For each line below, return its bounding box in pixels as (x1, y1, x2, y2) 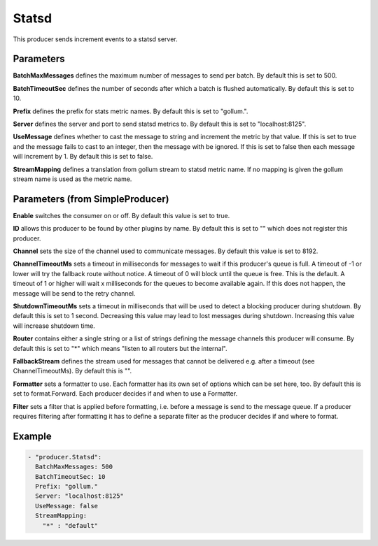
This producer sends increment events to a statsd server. (13, 35, 178, 43)
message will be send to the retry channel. (13, 289, 136, 297)
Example (13, 430, 52, 442)
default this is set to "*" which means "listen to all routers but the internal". (13, 344, 227, 352)
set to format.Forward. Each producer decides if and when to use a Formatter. (13, 389, 238, 398)
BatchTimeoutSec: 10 (35, 473, 106, 480)
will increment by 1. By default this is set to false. (13, 152, 153, 161)
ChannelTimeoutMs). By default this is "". (13, 367, 132, 375)
